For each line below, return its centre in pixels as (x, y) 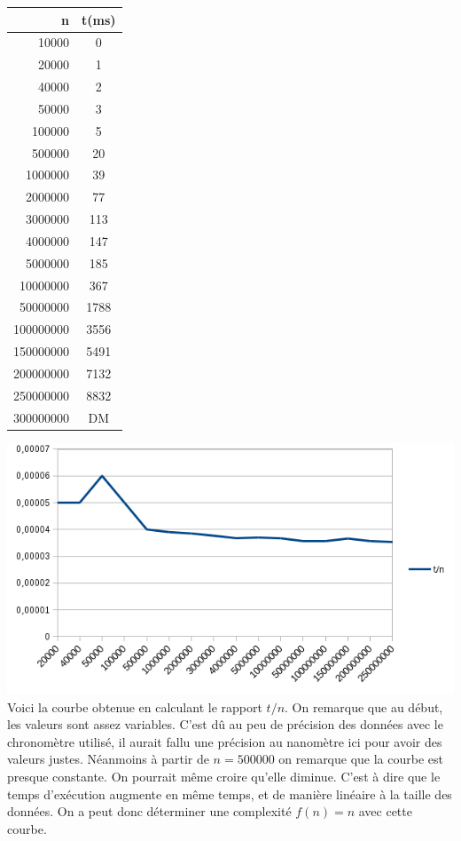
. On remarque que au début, (364, 706)
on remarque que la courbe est (361, 759)
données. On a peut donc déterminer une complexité (149, 811)
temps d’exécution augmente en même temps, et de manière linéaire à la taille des (230, 793)
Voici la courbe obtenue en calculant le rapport (135, 706)
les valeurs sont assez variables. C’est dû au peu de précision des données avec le (225, 724)
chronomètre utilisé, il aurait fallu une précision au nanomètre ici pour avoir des (225, 741)
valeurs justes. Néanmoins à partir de (108, 759)
